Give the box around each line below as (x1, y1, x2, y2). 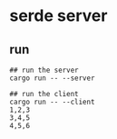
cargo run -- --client (9, 97, 95, 106)
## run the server (9, 65, 79, 74)
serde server (9, 5, 108, 26)
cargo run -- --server (9, 74, 95, 83)
